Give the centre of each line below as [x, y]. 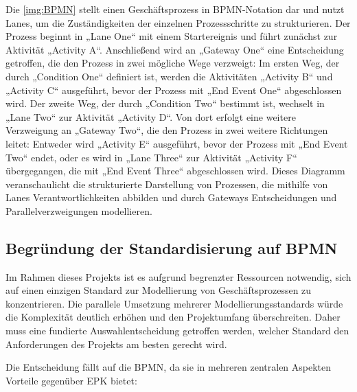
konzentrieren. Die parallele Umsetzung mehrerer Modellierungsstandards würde [174, 303]
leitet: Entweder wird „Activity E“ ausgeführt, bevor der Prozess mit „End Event [177, 143]
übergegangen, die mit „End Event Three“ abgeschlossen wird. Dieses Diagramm [175, 171]
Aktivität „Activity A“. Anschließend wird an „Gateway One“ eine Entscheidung [175, 49]
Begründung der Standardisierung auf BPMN [172, 247]
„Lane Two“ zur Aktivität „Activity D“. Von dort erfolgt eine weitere [151, 116]
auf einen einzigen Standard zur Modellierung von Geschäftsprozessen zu [159, 290]
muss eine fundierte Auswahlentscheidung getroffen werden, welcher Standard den [177, 331]
